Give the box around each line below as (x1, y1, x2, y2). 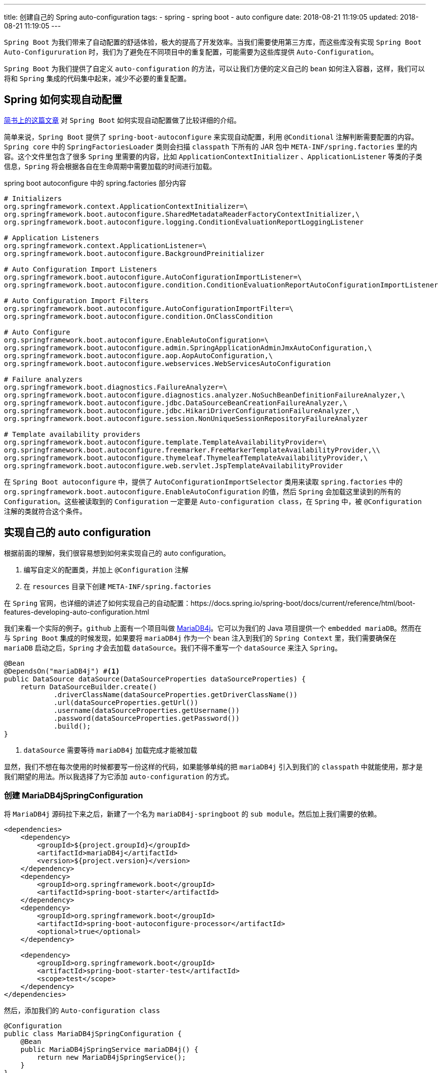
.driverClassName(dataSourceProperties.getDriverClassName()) (53, 690, 298, 699)
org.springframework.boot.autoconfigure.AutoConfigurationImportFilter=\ (4, 304, 294, 312)
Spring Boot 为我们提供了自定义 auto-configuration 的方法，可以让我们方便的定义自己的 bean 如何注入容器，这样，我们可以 (4, 64, 425, 73)
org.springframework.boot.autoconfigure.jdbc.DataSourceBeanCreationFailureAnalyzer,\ (4, 398, 347, 407)
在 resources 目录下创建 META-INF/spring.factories (24, 582, 211, 591)
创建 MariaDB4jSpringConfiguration (4, 791, 143, 801)
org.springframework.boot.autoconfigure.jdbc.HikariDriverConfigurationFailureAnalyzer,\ (4, 406, 360, 415)
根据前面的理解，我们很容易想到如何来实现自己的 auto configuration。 (4, 548, 230, 557)
